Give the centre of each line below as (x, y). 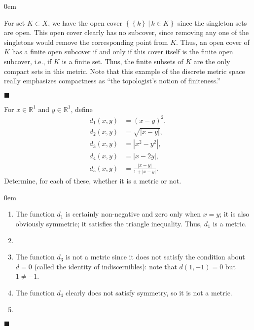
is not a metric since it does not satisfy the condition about (155, 257)
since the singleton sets (212, 22)
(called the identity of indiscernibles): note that (106, 266)
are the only (212, 61)
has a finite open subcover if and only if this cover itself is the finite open (123, 52)
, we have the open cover (85, 22)
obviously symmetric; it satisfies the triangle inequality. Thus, (109, 223)
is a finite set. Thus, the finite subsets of (123, 61)
